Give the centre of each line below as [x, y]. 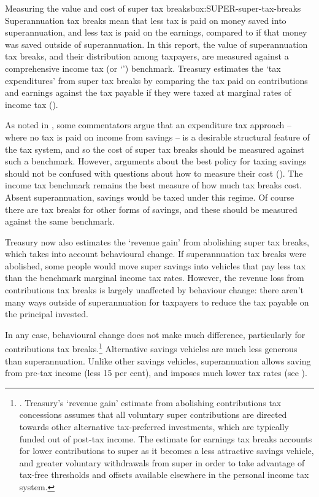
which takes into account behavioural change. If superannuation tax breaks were [156, 254]
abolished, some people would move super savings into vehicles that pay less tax [156, 265]
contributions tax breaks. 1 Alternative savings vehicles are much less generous [151, 348]
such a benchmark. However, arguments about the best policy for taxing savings [156, 161]
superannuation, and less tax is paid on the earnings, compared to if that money [156, 32]
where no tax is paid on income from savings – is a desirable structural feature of [157, 137]
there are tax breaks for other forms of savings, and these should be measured [151, 209]
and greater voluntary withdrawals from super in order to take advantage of [162, 462]
